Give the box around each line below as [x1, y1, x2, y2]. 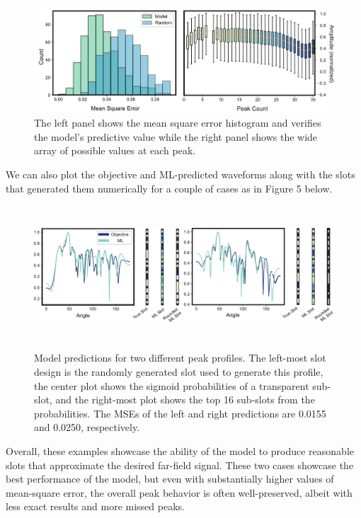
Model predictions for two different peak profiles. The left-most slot [34, 350, 326, 365]
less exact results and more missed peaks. [6, 499, 185, 514]
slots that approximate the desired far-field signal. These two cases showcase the [6, 457, 354, 472]
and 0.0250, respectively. [34, 420, 140, 434]
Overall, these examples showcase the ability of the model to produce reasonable [6, 444, 355, 458]
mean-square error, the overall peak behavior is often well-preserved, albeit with [6, 485, 353, 500]
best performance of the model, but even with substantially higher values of [6, 471, 334, 486]
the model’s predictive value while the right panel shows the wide [34, 129, 318, 144]
